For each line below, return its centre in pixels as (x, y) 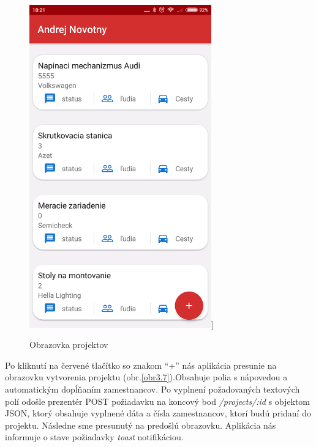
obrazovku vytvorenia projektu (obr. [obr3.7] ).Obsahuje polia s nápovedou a (146, 377)
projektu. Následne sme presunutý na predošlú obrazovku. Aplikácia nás (141, 425)
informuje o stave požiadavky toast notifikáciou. (94, 437)
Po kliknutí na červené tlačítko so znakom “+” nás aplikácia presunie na (141, 365)
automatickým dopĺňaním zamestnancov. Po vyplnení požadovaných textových (152, 389)
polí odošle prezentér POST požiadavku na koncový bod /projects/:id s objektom (158, 401)
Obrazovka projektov (69, 345)
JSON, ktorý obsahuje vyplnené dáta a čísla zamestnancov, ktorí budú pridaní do (158, 413)
